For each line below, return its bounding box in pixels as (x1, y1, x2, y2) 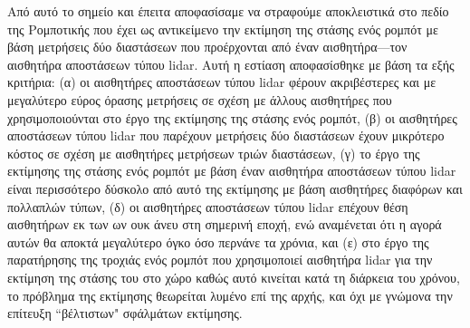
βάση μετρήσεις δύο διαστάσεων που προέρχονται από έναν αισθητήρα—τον (7, 37, 408, 56)
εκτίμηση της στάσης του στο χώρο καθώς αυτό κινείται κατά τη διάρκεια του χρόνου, (7, 267, 460, 286)
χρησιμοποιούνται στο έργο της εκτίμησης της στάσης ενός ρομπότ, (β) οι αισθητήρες (7, 108, 457, 127)
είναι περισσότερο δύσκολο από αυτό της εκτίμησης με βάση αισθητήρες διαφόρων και (7, 178, 463, 198)
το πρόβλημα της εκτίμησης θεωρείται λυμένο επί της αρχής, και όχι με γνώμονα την (7, 285, 453, 304)
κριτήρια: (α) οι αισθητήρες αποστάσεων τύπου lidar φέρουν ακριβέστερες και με (7, 72, 436, 92)
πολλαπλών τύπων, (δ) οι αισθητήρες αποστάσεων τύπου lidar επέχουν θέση (7, 197, 408, 216)
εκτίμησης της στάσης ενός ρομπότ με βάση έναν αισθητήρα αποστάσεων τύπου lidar (7, 161, 456, 180)
